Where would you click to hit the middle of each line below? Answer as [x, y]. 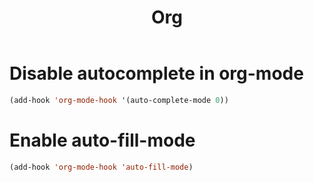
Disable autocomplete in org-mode [156, 73]
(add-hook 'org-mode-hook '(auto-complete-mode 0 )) [119, 100]
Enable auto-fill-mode [102, 140]
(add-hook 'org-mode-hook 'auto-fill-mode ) [101, 167]
